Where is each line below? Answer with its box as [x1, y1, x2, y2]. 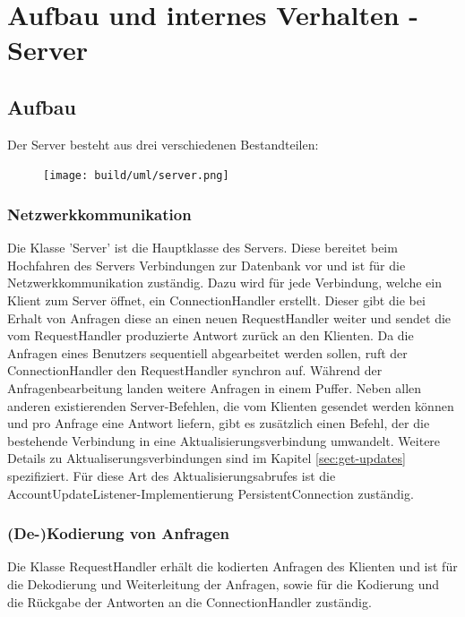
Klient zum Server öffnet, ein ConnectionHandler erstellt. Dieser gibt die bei [7, 291, 426, 310]
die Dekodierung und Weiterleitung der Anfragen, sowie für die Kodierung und [7, 574, 440, 593]
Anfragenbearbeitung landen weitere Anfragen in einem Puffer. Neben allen [7, 378, 422, 397]
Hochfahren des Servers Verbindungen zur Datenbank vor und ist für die [7, 255, 406, 274]
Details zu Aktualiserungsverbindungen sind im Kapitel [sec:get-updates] [7, 449, 406, 467]
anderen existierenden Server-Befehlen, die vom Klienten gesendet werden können [7, 396, 454, 415]
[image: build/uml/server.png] [43, 169, 229, 183]
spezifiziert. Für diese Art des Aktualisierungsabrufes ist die [7, 466, 336, 484]
